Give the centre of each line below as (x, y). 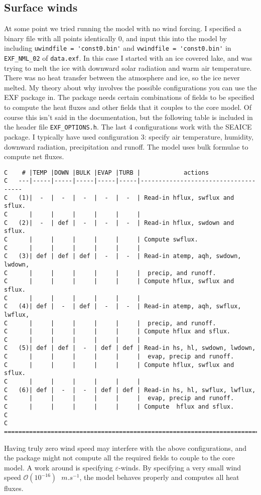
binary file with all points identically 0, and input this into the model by (115, 38)
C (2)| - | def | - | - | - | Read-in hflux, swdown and (119, 223)
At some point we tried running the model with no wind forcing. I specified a (123, 28)
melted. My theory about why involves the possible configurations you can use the (130, 87)
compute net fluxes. (34, 156)
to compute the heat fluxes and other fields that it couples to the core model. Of (128, 107)
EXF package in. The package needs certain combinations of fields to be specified (129, 97)
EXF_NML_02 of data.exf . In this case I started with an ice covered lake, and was (128, 58)
